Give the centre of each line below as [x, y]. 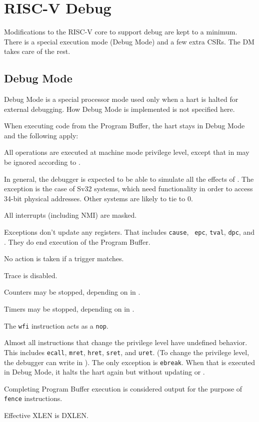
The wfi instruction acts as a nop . [56, 325]
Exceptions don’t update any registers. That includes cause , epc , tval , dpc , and [129, 232]
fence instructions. [33, 398]
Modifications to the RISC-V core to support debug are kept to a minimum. [121, 32]
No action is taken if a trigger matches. [64, 258]
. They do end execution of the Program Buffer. [77, 241]
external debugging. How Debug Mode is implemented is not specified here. [119, 109]
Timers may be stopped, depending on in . [69, 309]
